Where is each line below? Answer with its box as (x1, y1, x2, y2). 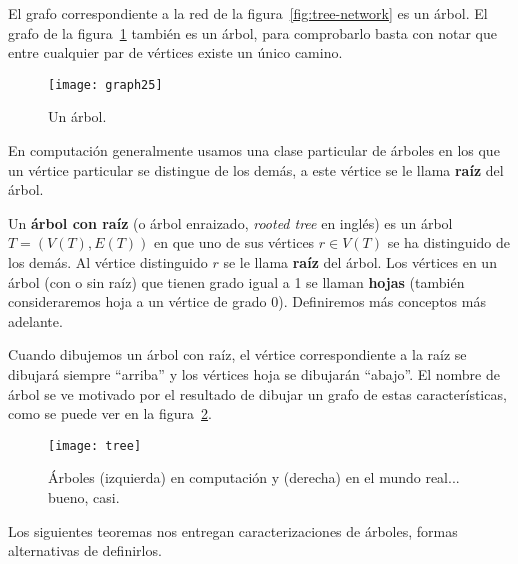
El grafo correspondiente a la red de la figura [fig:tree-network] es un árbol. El (8, 3, 488, 23)
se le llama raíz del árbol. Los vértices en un (223, 252, 497, 272)
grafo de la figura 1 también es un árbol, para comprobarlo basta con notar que (8, 22, 497, 43)
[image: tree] (48, 438, 142, 453)
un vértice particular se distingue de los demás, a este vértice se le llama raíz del (8, 159, 504, 180)
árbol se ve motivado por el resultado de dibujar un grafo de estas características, (8, 383, 507, 404)
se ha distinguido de (387, 232, 510, 253)
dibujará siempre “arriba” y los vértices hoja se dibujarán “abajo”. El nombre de (8, 363, 500, 384)
